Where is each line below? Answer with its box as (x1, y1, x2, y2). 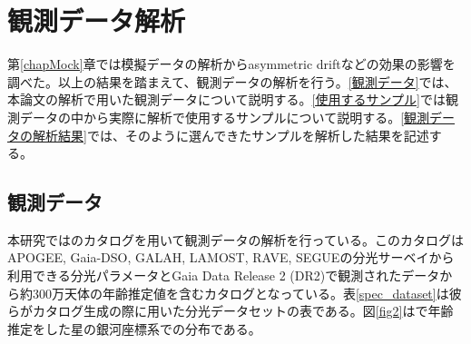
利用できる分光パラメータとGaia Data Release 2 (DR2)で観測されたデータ (7, 266, 440, 285)
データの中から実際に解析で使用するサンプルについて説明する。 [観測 (19, 107, 430, 126)
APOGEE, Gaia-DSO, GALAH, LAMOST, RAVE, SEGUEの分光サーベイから (7, 248, 455, 267)
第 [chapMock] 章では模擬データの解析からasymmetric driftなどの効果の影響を (7, 54, 456, 74)
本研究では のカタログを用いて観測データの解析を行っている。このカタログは (7, 230, 464, 249)
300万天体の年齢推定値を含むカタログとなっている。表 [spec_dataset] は (32, 283, 449, 302)
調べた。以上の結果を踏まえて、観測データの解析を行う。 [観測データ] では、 (7, 72, 457, 91)
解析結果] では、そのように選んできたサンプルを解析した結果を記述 (32, 125, 429, 144)
